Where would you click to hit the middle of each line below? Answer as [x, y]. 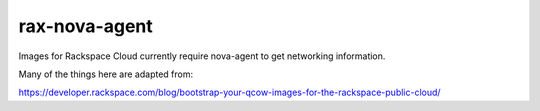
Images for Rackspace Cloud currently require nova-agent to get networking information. [202, 56]
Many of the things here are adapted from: [106, 74]
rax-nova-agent [86, 26]
